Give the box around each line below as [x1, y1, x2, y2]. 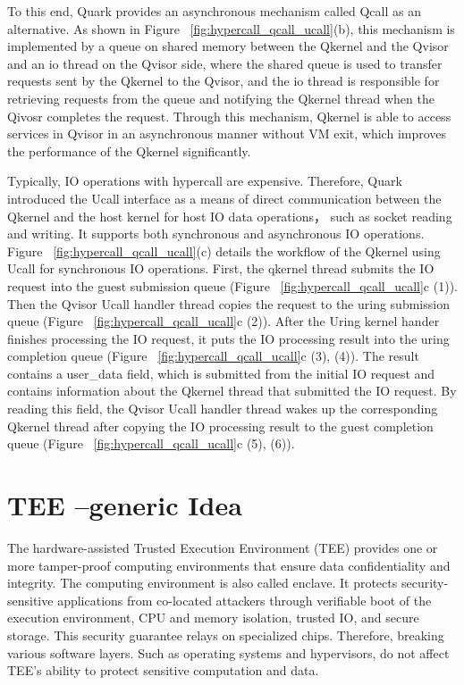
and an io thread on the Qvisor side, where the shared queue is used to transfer [7, 54, 443, 72]
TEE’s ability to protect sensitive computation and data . [7, 661, 319, 680]
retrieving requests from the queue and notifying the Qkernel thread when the [7, 88, 434, 107]
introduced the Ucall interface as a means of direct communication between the [7, 188, 442, 207]
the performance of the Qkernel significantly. [7, 141, 251, 160]
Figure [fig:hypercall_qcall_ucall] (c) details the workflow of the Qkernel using [7, 241, 441, 260]
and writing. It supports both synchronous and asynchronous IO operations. [7, 224, 425, 243]
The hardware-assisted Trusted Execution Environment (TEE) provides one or [7, 538, 438, 556]
